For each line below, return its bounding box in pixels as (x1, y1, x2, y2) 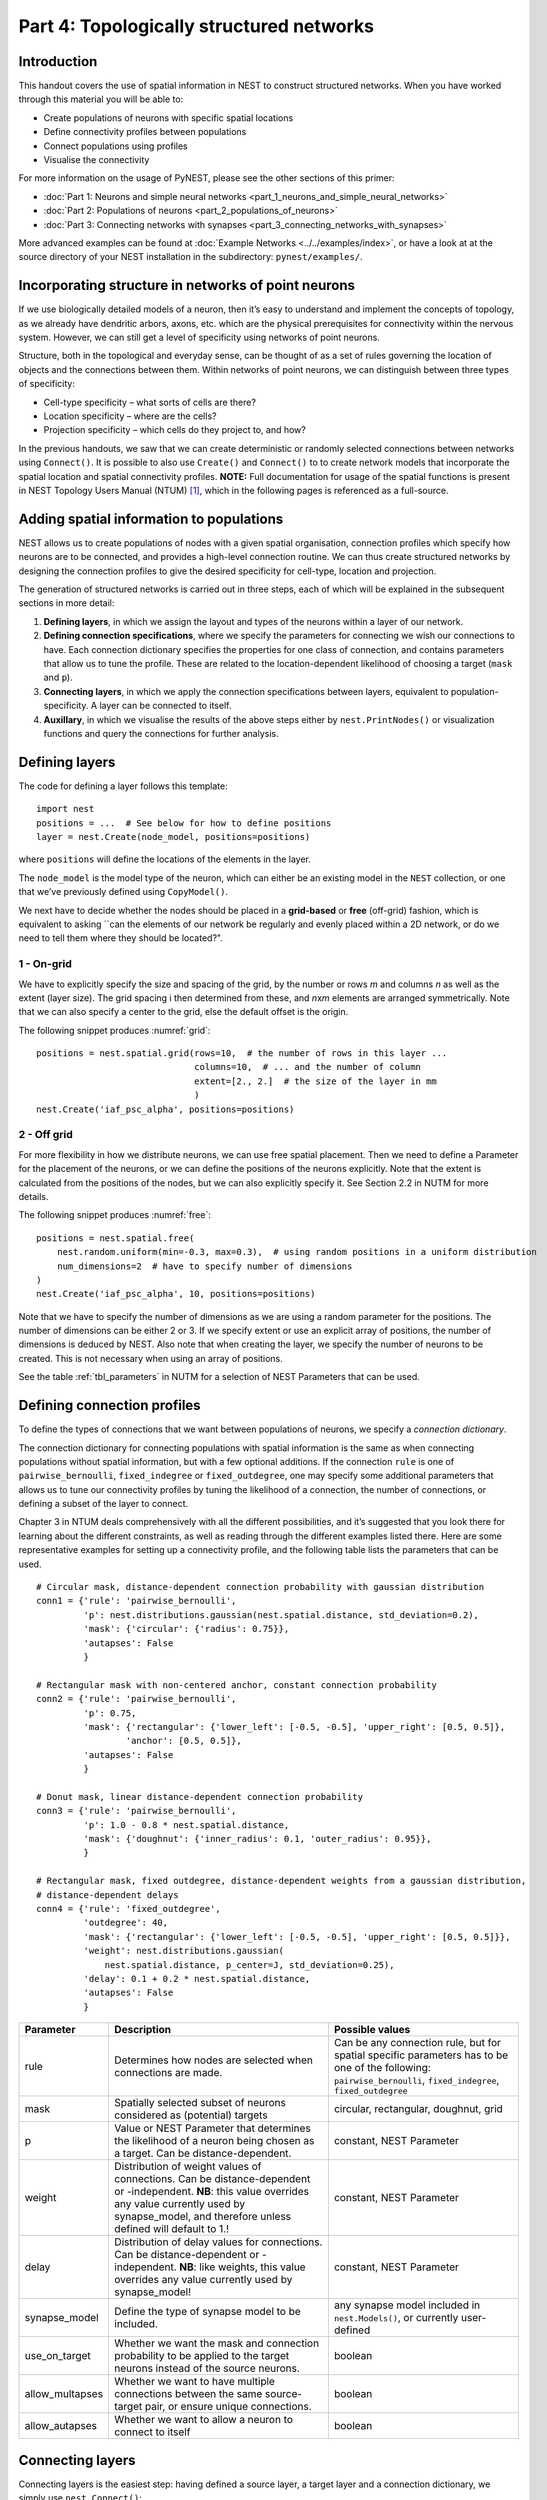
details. (18, 1190, 49, 1202)
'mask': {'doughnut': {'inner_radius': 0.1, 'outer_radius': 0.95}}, (83, 1833, 432, 1845)
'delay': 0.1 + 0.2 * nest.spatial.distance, (83, 1973, 311, 1984)
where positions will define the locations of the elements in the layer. (18, 853, 312, 865)
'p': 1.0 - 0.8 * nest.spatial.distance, (83, 1819, 290, 1830)
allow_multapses (24, 2387, 104, 2401)
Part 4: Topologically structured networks (18, 15, 375, 37)
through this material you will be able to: (18, 93, 184, 105)
